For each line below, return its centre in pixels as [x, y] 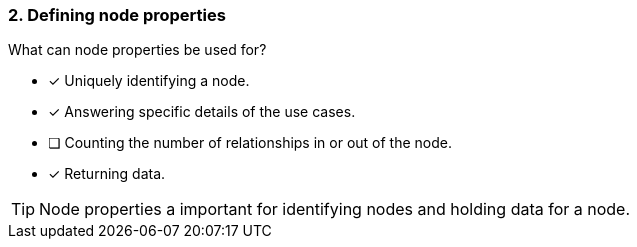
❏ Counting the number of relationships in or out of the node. [250, 143]
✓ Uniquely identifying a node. [149, 81]
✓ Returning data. [107, 174]
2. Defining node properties [117, 15]
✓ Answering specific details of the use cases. [202, 112]
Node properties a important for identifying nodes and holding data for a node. [335, 209]
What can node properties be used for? [137, 50]
